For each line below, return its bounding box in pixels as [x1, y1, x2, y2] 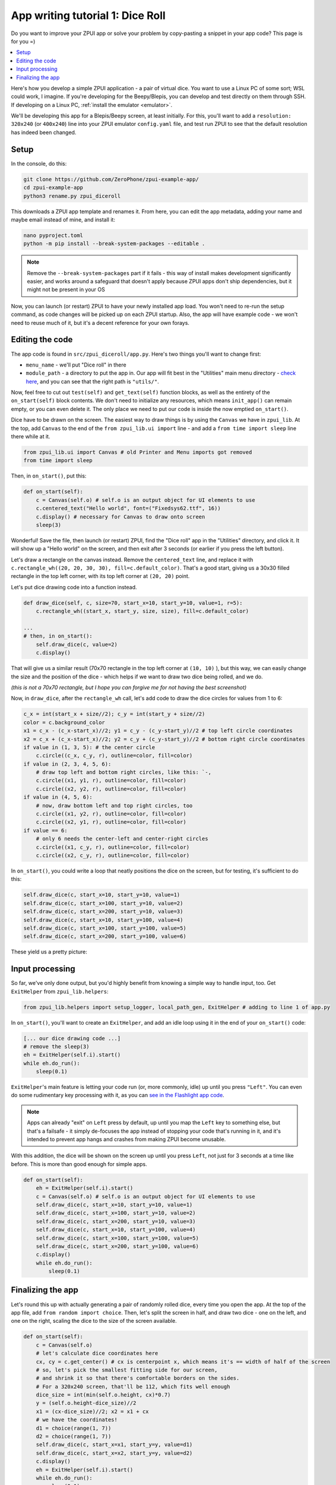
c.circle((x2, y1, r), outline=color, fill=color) [36, 819, 186, 826]
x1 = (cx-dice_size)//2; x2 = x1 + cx [36, 1408, 149, 1415]
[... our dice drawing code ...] [23, 1035, 121, 1042]
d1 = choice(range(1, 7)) [36, 1424, 112, 1432]
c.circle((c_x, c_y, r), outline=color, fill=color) [36, 752, 193, 759]
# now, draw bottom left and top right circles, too [36, 802, 193, 809]
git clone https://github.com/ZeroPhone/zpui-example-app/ [23, 176, 199, 182]
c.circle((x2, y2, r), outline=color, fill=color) [36, 785, 186, 792]
